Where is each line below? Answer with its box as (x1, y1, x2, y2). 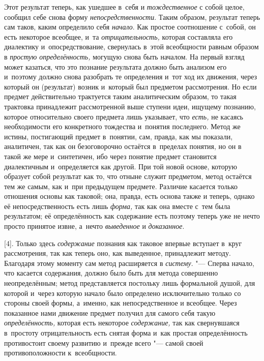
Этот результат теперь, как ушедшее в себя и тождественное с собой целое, (4, 2, 245, 12)
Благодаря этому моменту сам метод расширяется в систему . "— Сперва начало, (4, 257, 254, 268)
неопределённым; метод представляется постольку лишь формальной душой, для (4, 278, 255, 288)
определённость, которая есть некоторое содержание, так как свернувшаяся (4, 317, 240, 328)
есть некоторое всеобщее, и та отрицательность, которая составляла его (4, 31, 233, 42)
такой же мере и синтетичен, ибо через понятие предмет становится (4, 151, 217, 161)
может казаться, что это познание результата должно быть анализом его (4, 61, 227, 72)
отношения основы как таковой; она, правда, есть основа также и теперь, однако (4, 191, 255, 201)
